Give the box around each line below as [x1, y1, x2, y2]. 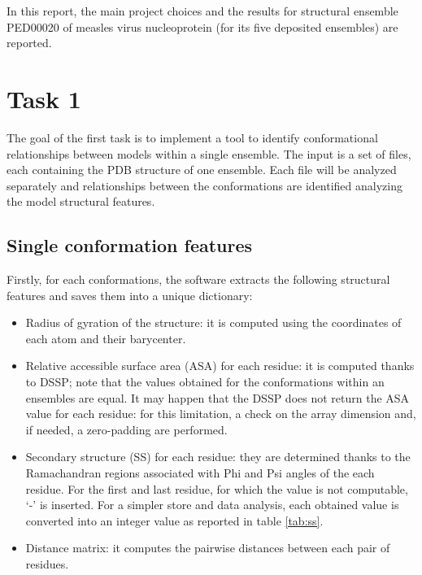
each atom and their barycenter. [25, 329, 186, 346]
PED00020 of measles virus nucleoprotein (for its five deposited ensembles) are [7, 18, 398, 35]
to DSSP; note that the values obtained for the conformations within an [25, 373, 385, 390]
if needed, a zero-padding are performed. [25, 420, 228, 438]
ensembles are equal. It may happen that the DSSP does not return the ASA [25, 389, 410, 406]
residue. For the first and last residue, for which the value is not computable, [25, 480, 408, 497]
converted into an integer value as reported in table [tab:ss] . [25, 512, 324, 529]
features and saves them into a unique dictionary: [7, 286, 253, 303]
